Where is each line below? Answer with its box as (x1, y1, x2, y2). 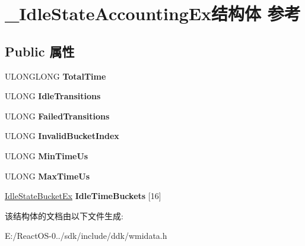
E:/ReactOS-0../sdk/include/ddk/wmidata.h (5, 229, 167, 242)
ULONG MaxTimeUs (5, 169, 90, 182)
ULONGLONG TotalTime (5, 70, 106, 82)
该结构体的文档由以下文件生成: (5, 209, 123, 222)
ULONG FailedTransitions (5, 109, 110, 122)
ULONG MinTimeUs (5, 149, 88, 162)
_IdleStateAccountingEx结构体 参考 (5, 1, 301, 26)
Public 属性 (5, 42, 75, 60)
